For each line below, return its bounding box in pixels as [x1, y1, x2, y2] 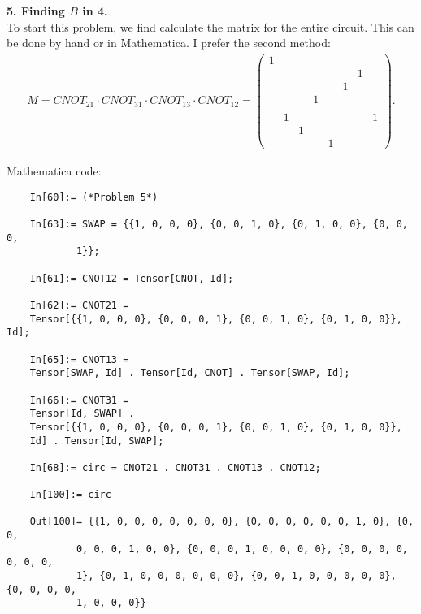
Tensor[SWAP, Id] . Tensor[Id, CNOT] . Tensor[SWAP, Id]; [29, 367, 350, 379]
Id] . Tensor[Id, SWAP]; [29, 435, 164, 447]
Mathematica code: [7, 162, 102, 179]
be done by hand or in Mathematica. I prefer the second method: [7, 34, 331, 51]
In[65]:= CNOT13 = [29, 353, 129, 365]
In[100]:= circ [29, 489, 111, 501]
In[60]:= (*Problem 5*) [29, 191, 158, 203]
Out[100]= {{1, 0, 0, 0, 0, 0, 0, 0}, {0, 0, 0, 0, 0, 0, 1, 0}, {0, [29, 516, 414, 528]
